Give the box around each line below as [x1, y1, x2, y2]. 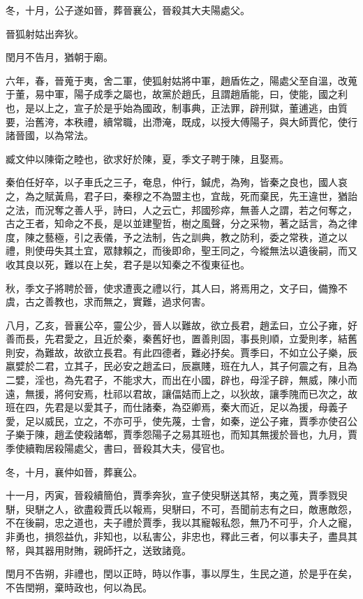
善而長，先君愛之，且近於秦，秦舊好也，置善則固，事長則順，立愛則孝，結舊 [6, 331, 357, 346]
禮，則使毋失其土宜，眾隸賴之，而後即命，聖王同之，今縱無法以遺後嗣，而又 [6, 243, 357, 258]
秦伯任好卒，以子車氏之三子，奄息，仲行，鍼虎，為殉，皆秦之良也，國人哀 [6, 175, 348, 189]
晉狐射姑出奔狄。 [6, 26, 84, 41]
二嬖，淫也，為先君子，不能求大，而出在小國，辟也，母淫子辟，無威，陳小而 [6, 373, 357, 387]
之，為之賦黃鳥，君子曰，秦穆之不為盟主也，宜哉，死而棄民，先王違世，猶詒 [6, 188, 357, 203]
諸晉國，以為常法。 [6, 128, 94, 143]
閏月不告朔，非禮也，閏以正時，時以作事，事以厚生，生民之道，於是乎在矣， [6, 566, 357, 581]
